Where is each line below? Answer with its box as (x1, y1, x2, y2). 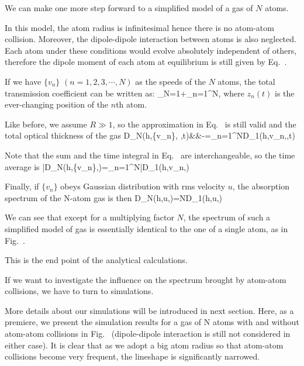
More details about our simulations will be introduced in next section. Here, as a (5, 304, 294, 316)
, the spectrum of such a (183, 211, 271, 223)
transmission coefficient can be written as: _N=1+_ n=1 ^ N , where (5, 87, 244, 99)
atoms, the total (217, 75, 275, 87)
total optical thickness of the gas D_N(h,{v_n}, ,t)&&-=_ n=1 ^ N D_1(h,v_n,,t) (5, 129, 295, 141)
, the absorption (232, 180, 290, 192)
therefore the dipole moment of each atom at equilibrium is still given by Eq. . (5, 56, 287, 68)
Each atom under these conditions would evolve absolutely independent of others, (5, 44, 297, 56)
